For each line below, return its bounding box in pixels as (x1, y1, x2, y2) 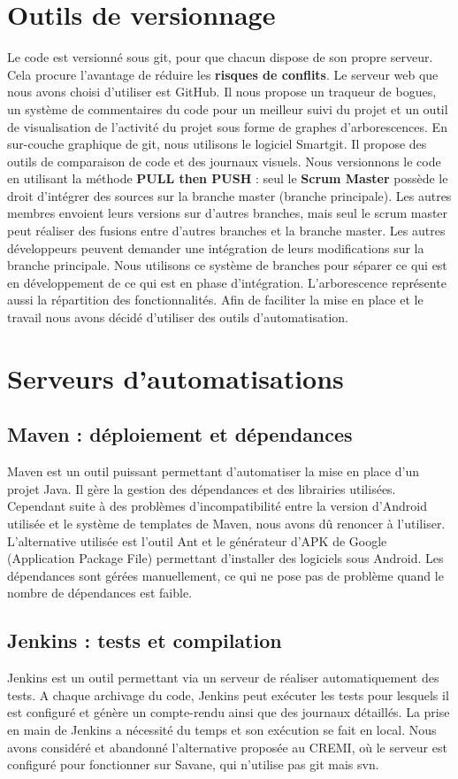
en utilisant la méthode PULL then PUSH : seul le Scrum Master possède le (7, 169, 448, 188)
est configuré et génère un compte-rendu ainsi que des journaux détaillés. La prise (7, 703, 450, 721)
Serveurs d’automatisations (7, 359, 344, 396)
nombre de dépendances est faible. (7, 583, 193, 602)
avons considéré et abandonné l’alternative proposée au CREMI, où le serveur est (7, 737, 447, 756)
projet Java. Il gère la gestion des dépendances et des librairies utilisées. (7, 479, 396, 497)
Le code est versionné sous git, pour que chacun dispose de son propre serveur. (7, 48, 433, 66)
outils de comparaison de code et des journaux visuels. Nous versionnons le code (7, 151, 441, 170)
